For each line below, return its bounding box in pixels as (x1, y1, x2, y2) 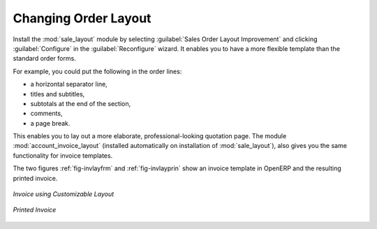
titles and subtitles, (30, 89, 85, 98)
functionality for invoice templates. (13, 151, 113, 160)
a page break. (30, 119, 71, 127)
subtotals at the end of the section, (30, 99, 131, 108)
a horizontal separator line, (30, 80, 108, 89)
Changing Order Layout (13, 10, 151, 26)
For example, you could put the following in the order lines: (13, 67, 182, 75)
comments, (30, 109, 63, 118)
